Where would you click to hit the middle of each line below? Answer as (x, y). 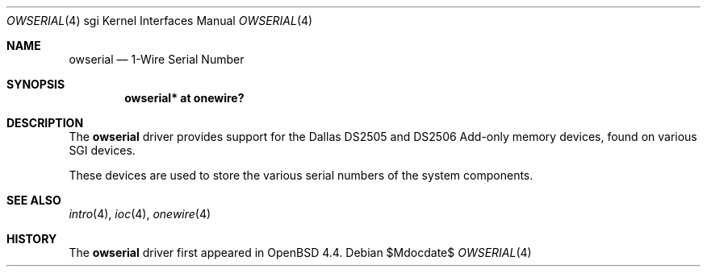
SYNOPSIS (36, 84)
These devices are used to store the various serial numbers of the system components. (301, 175)
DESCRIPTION (45, 123)
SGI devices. (102, 150)
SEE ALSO (34, 200)
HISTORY (32, 239)
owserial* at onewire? (184, 98)
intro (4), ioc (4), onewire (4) (140, 214)
